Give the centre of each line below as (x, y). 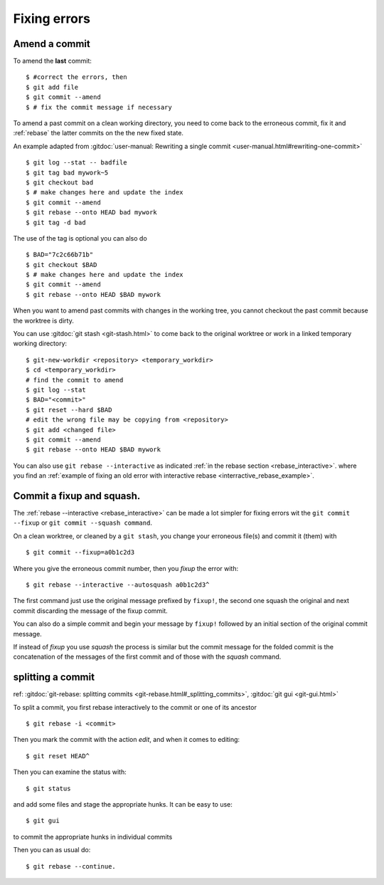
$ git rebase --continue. (71, 866)
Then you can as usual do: (52, 850)
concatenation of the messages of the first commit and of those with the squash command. (147, 657)
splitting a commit (54, 677)
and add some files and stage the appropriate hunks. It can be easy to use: (123, 804)
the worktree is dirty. (43, 320)
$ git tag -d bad (56, 222)
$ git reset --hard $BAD (69, 410)
